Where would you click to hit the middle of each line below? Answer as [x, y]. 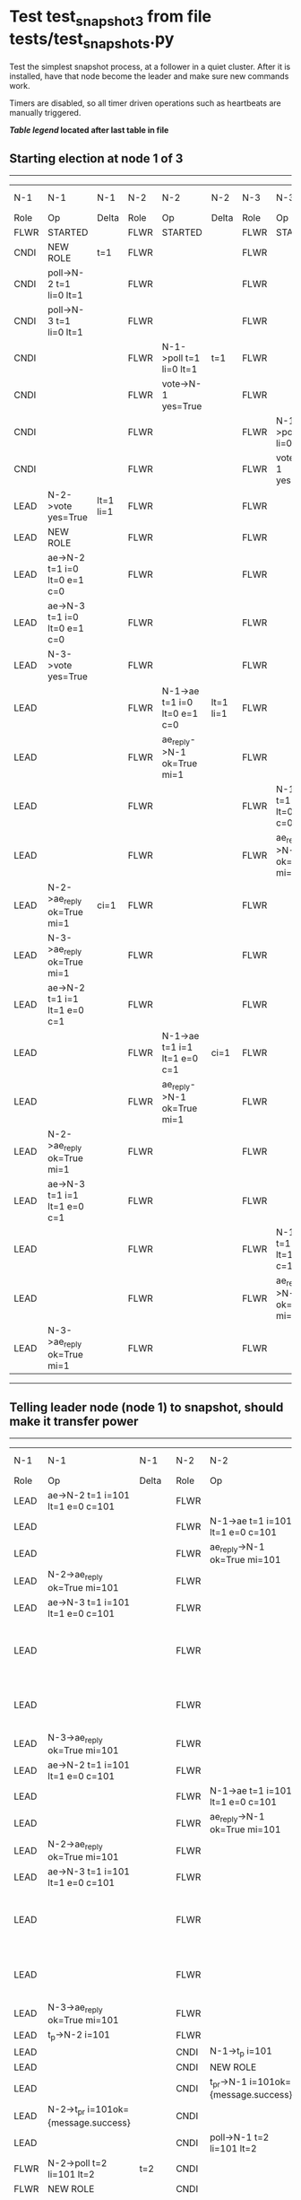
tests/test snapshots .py [92, 40]
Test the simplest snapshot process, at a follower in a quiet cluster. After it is [150, 67]
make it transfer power [74, 1421]
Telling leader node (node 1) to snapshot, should [146, 1407]
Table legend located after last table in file [89, 130]
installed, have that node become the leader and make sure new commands [149, 76]
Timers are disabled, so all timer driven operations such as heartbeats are [145, 103]
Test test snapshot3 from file [111, 18]
